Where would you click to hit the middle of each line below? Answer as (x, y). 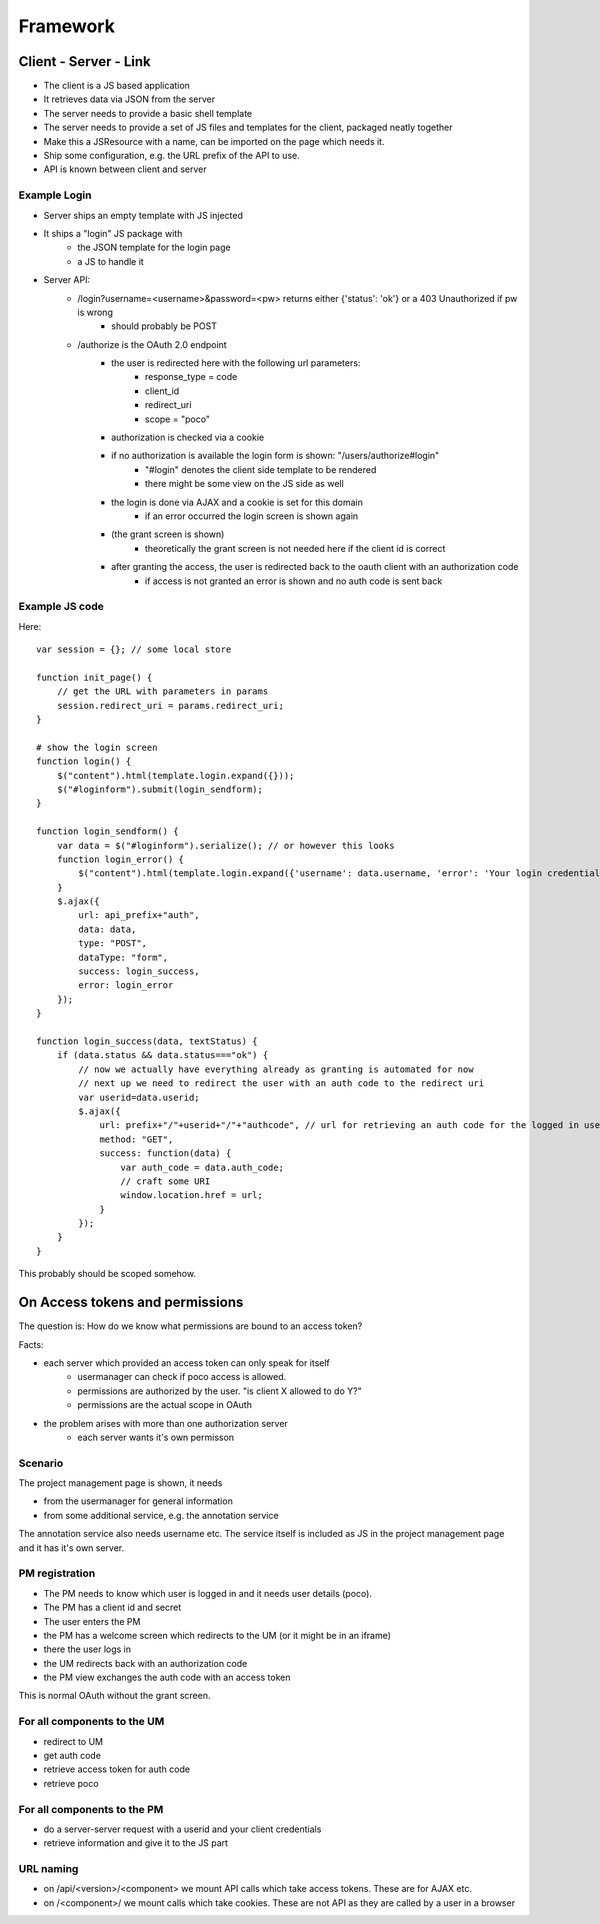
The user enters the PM (92, 1621)
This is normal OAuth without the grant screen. (114, 1696)
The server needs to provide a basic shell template (148, 113)
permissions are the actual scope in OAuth (164, 1405)
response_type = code (191, 377)
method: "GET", (136, 1139)
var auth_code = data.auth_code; (202, 1167)
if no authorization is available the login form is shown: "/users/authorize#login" (275, 456)
